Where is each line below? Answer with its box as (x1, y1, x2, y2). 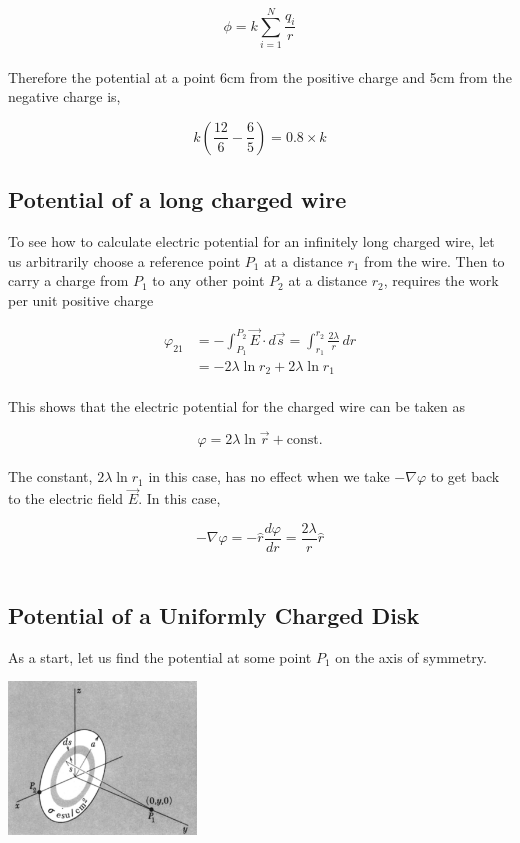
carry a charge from (8, 270, 129, 291)
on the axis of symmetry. (335, 646, 487, 667)
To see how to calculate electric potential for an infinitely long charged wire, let (8, 231, 495, 252)
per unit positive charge (8, 289, 154, 310)
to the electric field (8, 488, 124, 509)
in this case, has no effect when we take (148, 466, 390, 487)
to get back (430, 466, 500, 487)
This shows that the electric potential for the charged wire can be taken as (8, 396, 465, 417)
